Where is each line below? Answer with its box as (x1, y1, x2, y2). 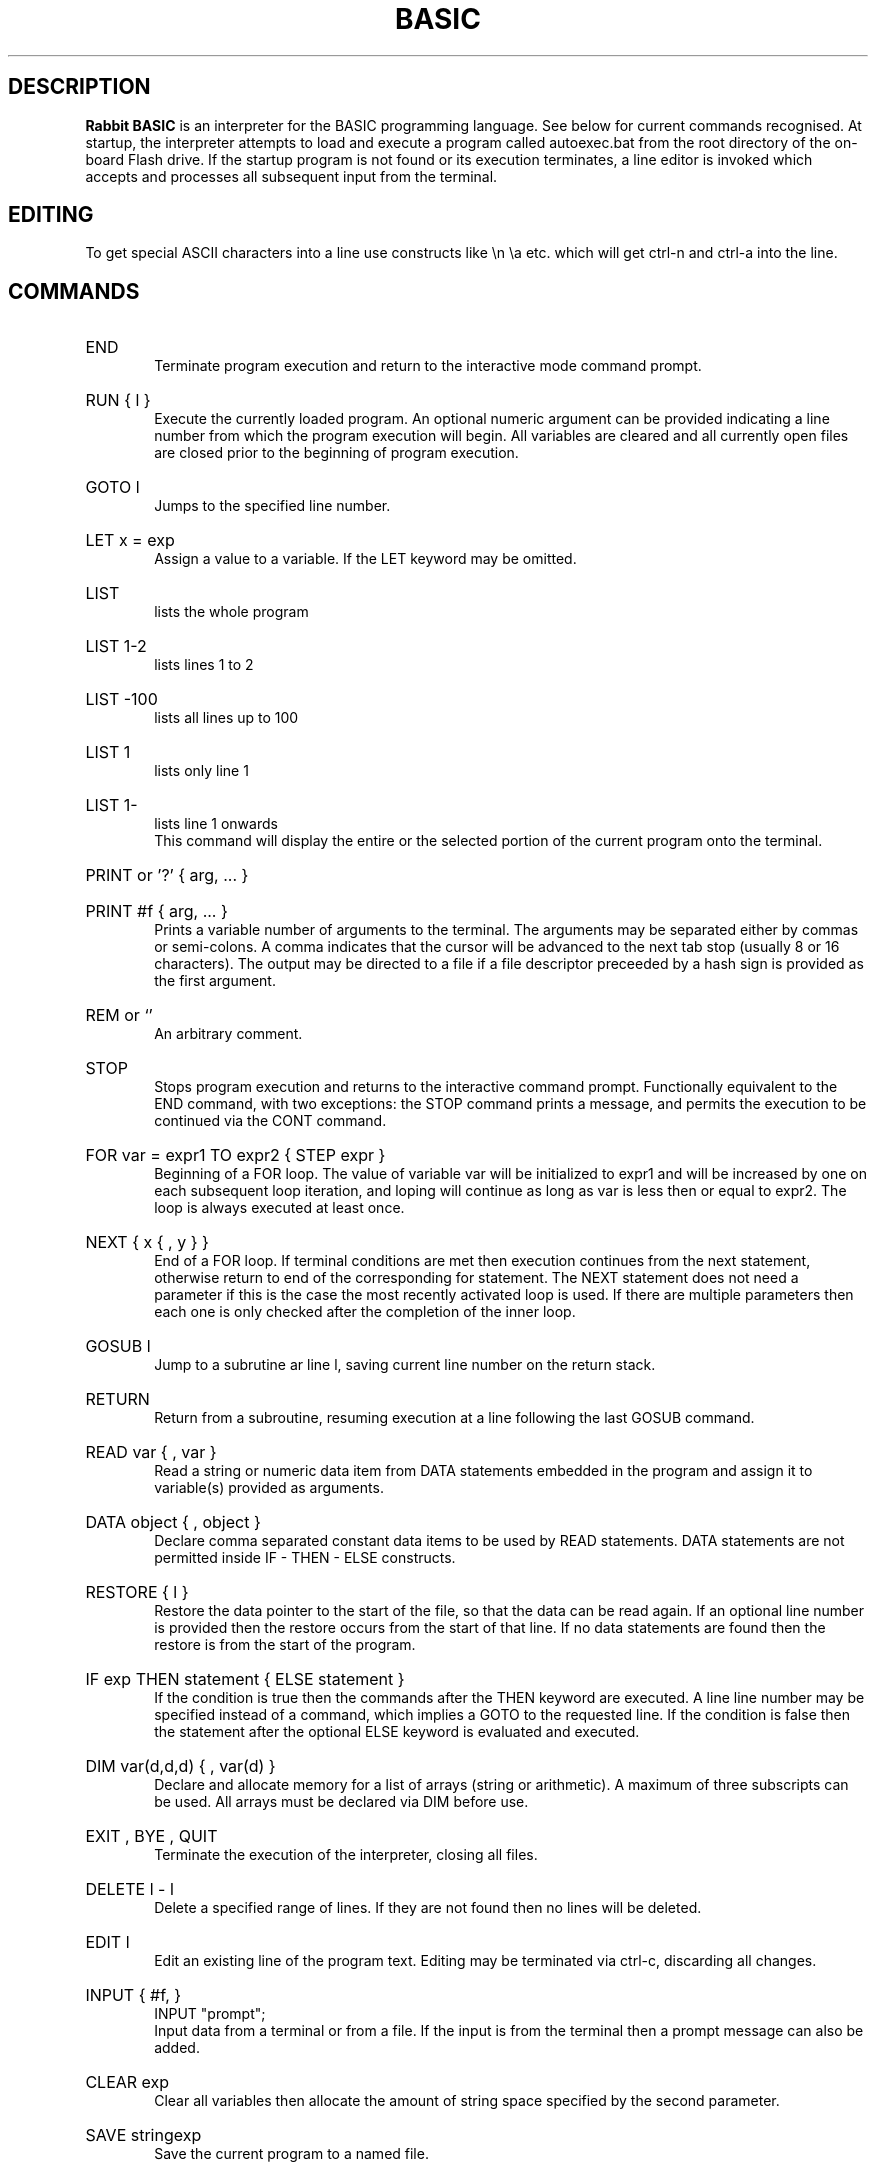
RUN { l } (85, 390, 151, 411)
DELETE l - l (85, 1879, 174, 1900)
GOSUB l (85, 1336, 151, 1357)
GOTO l (85, 477, 140, 498)
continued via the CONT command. (154, 1112, 387, 1130)
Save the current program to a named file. (154, 2145, 429, 2163)
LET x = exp (85, 530, 175, 551)
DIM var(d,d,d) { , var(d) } (85, 1756, 276, 1777)
